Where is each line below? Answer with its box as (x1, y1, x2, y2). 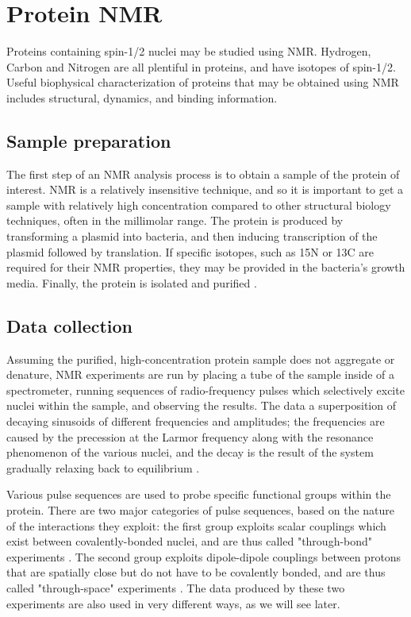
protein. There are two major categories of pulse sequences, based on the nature (6, 502, 395, 518)
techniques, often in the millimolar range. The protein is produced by (6, 212, 344, 229)
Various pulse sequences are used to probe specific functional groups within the (6, 486, 391, 503)
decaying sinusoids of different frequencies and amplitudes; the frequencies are (6, 413, 385, 430)
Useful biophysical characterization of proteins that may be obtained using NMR (6, 74, 399, 91)
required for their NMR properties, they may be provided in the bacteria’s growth (6, 259, 405, 276)
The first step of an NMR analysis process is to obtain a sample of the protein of (6, 165, 400, 182)
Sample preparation (6, 128, 171, 152)
